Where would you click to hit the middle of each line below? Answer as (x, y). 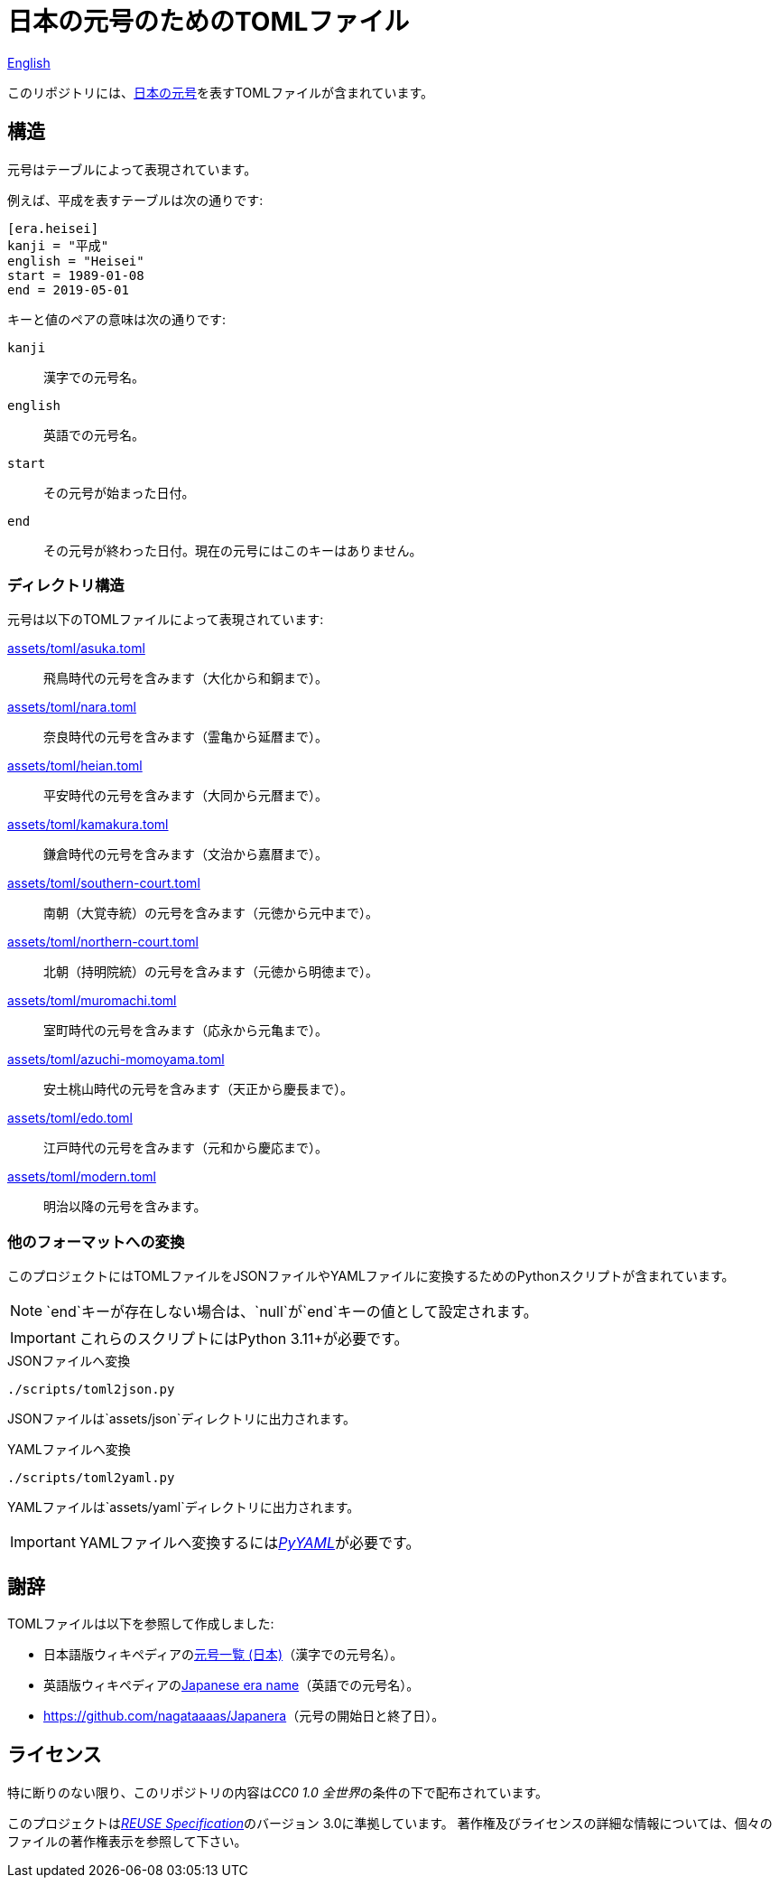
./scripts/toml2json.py (91, 1390)
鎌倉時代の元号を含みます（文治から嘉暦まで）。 (185, 854)
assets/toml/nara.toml (72, 707)
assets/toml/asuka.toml (76, 649)
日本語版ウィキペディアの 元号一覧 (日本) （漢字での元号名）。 (223, 1654)
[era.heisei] (53, 228)
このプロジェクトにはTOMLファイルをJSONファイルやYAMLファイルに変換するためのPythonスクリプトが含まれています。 (371, 1276)
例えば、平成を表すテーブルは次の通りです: (135, 200)
